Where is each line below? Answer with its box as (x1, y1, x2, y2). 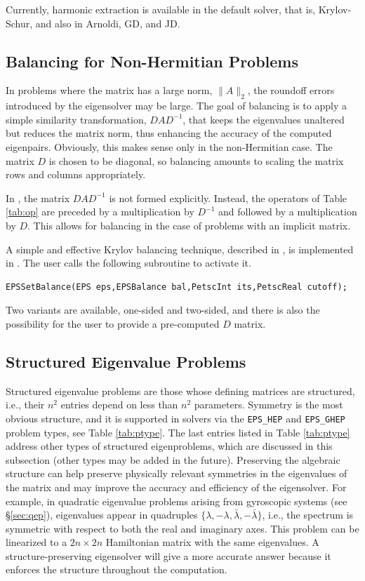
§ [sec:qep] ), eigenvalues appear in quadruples (6, 507, 198, 522)
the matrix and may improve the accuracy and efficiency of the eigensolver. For (6, 479, 347, 494)
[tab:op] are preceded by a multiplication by (6, 204, 194, 219)
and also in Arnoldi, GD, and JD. (35, 15, 180, 30)
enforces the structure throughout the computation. (6, 562, 227, 577)
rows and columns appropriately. (6, 167, 146, 182)
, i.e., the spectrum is (262, 507, 354, 522)
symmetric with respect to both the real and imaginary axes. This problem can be (6, 521, 359, 535)
